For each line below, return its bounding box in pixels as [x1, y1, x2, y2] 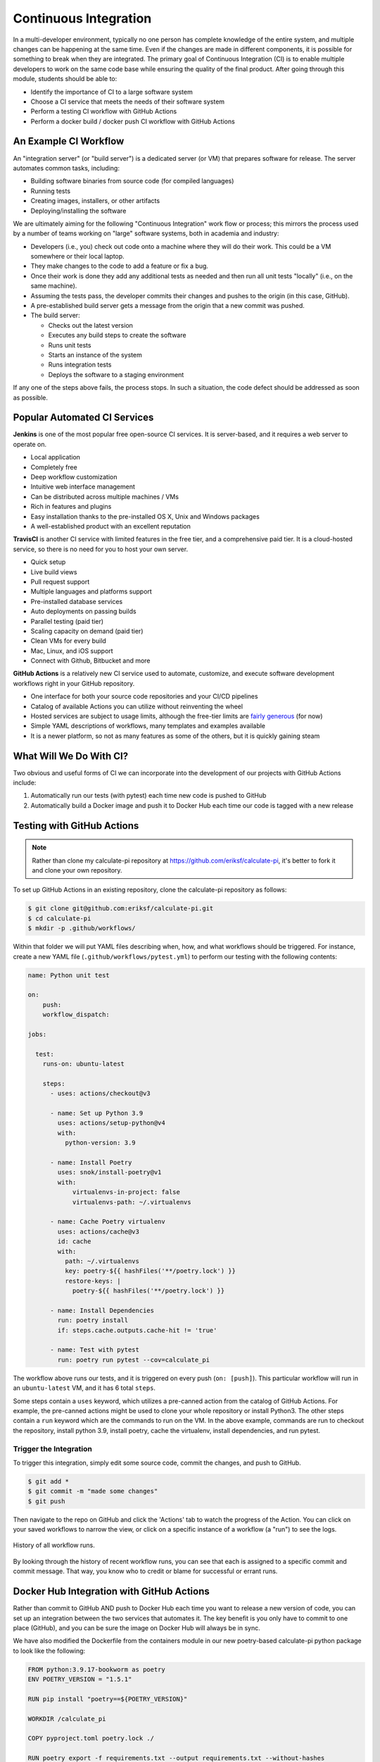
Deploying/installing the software [30, 207, 127, 215]
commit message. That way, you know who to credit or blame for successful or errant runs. [13, 1567, 278, 1575]
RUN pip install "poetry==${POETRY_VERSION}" [27, 1695, 188, 1703]
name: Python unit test [27, 971, 110, 979]
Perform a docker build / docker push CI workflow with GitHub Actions [30, 117, 235, 125]
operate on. [13, 440, 47, 448]
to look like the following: [13, 1646, 86, 1655]
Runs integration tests [48, 360, 112, 369]
